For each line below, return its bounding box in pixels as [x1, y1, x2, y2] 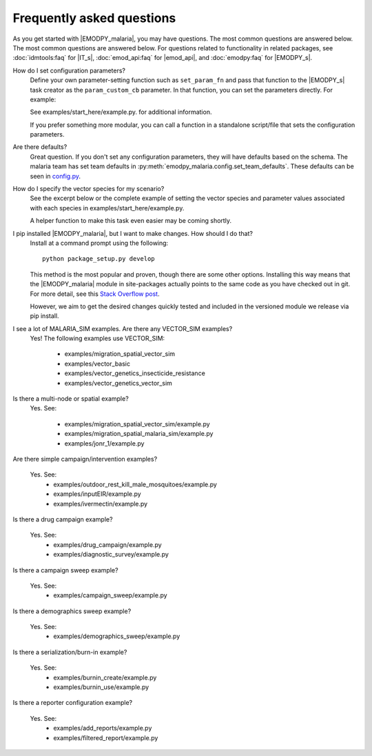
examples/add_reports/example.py [53, 724, 152, 733]
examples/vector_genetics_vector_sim [64, 379, 172, 387]
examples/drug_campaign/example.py [53, 540, 162, 548]
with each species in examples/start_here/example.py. [30, 203, 185, 212]
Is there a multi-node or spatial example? [12, 395, 129, 403]
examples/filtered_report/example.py [53, 733, 158, 742]
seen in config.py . [30, 172, 81, 180]
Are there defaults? [12, 143, 68, 151]
